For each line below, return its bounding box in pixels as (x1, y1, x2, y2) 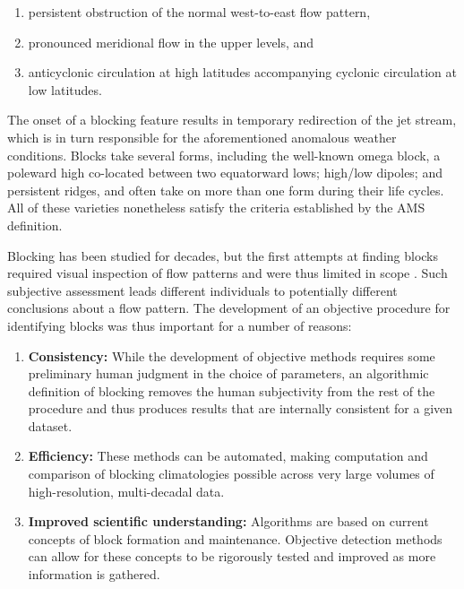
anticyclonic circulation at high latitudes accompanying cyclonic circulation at (28, 63, 457, 82)
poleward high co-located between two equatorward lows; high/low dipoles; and (7, 163, 443, 182)
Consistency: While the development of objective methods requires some (28, 346, 435, 365)
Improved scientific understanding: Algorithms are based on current (28, 512, 429, 531)
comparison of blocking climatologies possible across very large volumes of (28, 464, 434, 483)
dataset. (28, 416, 73, 435)
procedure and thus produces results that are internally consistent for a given (28, 399, 453, 418)
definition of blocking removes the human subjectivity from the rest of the (28, 381, 435, 400)
